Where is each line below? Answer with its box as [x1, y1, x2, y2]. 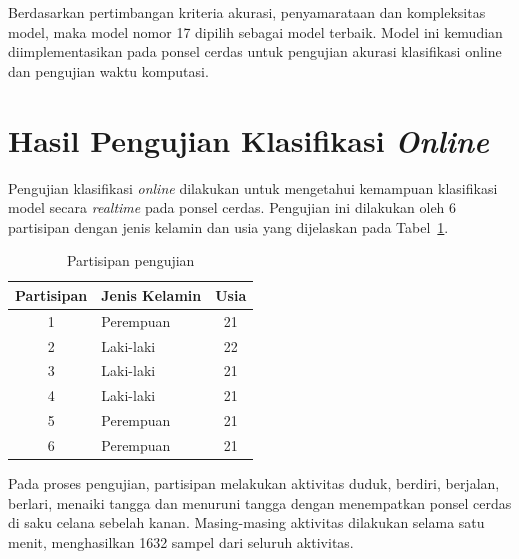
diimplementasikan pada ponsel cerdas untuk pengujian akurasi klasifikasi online [8, 41, 502, 62]
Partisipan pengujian [66, 250, 195, 271]
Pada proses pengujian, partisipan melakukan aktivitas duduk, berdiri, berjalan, [8, 473, 500, 494]
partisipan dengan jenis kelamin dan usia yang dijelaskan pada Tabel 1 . [8, 216, 449, 237]
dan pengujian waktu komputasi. [8, 60, 209, 81]
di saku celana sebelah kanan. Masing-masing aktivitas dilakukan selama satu [8, 512, 485, 533]
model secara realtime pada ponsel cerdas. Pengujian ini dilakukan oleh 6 [8, 197, 457, 218]
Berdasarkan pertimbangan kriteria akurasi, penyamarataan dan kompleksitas [8, 2, 486, 22]
